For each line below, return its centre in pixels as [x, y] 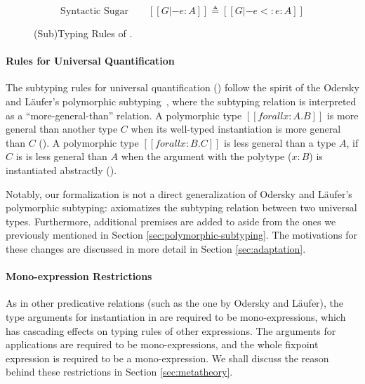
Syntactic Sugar [94, 11]
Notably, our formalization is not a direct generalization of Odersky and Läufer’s [179, 193]
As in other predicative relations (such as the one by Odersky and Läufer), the [175, 303]
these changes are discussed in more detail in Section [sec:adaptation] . [156, 248]
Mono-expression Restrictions [79, 276]
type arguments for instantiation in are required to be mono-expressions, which [176, 316]
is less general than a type [280, 142]
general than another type [62, 129]
